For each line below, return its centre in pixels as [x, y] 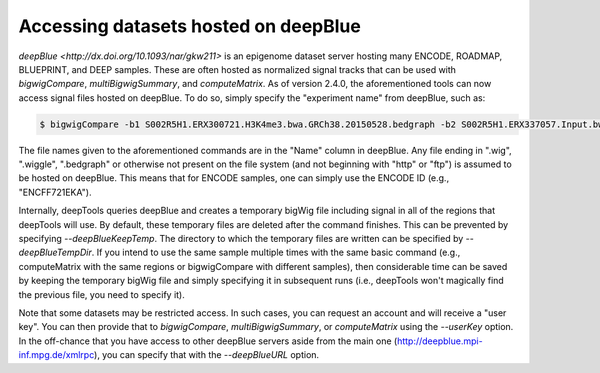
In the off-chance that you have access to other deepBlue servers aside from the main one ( [208, 341]
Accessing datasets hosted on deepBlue [190, 26]
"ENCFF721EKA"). [55, 192]
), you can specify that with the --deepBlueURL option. [206, 355]
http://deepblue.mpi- [440, 341]
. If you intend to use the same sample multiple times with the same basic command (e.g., [276, 252]
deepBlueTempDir [55, 252]
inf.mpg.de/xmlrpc [56, 355]
